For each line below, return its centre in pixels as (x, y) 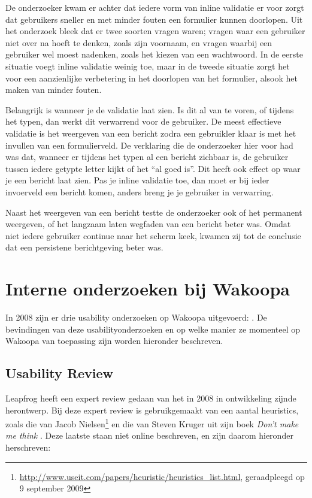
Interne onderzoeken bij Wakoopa (148, 289)
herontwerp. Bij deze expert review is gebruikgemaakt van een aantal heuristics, (152, 410)
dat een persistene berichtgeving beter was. (84, 247)
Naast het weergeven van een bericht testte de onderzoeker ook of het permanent (154, 212)
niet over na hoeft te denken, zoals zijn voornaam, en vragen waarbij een (139, 42)
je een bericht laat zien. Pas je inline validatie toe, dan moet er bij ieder (137, 180)
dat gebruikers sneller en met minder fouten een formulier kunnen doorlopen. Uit (154, 19)
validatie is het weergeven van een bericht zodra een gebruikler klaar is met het (151, 133)
